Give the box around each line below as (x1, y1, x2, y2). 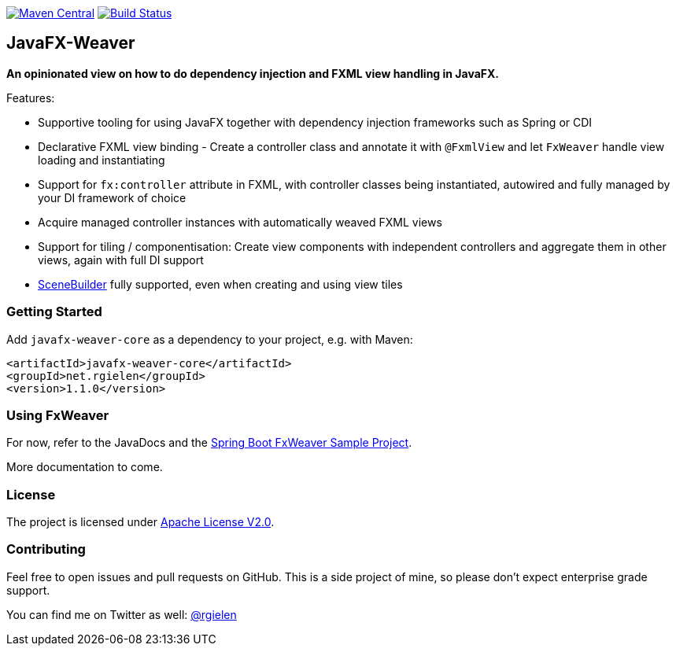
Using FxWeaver (6, 407, 109, 423)
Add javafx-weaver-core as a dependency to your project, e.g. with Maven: (6, 332, 413, 346)
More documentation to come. (6, 460, 163, 474)
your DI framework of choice (38, 190, 187, 204)
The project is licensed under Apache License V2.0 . (6, 515, 275, 529)
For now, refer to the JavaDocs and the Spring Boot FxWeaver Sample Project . (6, 436, 412, 450)
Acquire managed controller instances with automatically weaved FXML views (38, 215, 442, 229)
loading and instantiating (38, 153, 165, 167)
